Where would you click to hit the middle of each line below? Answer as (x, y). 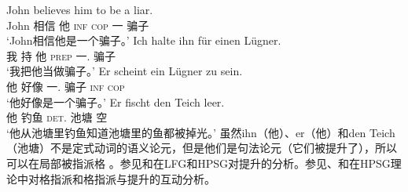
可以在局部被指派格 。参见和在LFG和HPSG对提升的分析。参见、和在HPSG (198, 163)
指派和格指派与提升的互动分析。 (132, 178)
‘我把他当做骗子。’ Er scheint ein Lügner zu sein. (125, 71)
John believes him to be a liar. (80, 9)
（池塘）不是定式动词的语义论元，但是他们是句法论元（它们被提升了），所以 (202, 148)
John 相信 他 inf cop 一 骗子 (78, 25)
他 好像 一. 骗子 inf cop (66, 86)
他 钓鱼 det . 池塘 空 (57, 117)
